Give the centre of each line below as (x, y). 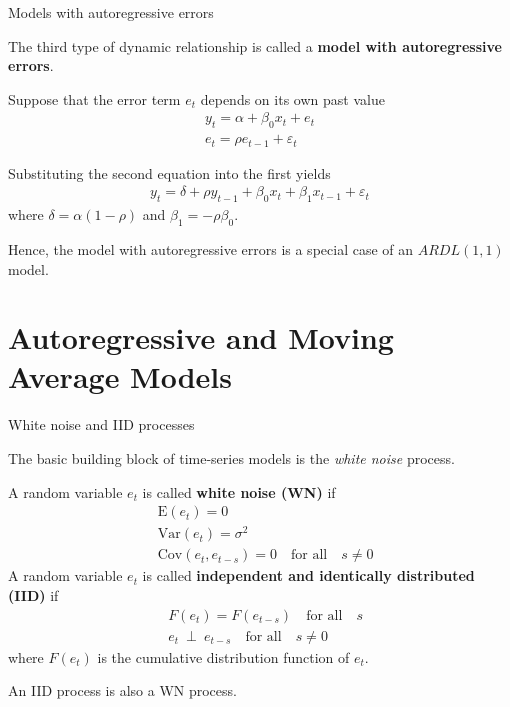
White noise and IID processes (101, 424)
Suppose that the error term (94, 98)
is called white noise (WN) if (239, 491)
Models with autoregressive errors (111, 12)
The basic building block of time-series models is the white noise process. (231, 458)
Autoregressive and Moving (201, 337)
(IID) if (33, 594)
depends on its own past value (292, 98)
